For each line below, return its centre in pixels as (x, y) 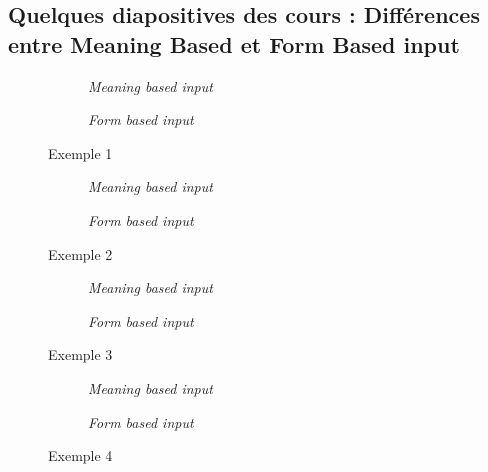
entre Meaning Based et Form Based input (234, 43)
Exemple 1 (80, 152)
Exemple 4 (80, 455)
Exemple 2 (80, 253)
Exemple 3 (80, 354)
